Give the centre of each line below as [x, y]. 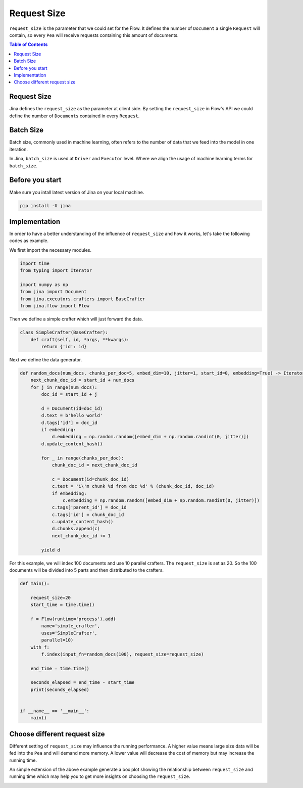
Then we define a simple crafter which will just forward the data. [76, 319]
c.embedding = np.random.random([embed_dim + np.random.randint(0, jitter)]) [161, 500]
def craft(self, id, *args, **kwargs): [80, 339]
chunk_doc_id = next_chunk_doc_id [94, 465]
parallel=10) [57, 640]
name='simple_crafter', [71, 626]
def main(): [35, 584]
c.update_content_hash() [83, 522]
